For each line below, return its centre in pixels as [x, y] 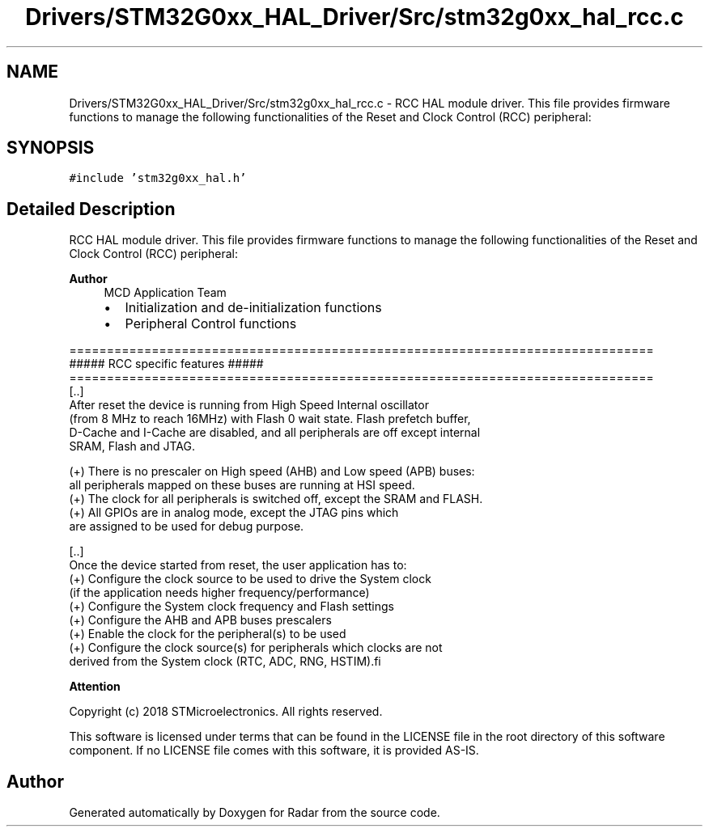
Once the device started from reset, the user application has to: [238, 565]
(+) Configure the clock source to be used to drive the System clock [250, 579]
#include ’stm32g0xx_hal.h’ [158, 178]
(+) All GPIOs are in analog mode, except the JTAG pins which [234, 513]
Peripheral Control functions [211, 324]
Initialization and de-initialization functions [253, 308]
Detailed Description [91, 209]
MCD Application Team [165, 293]
